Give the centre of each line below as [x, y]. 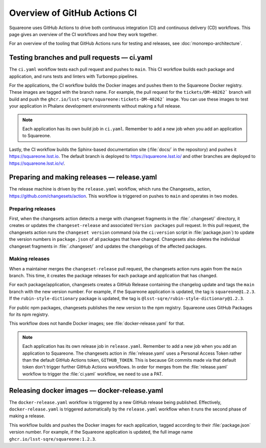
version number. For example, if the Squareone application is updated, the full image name [101, 432]
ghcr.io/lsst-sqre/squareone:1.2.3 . [53, 439]
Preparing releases [33, 209]
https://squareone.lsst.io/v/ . [37, 163]
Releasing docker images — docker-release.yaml [86, 391]
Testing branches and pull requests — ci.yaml [81, 57]
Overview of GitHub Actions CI [73, 13]
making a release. [27, 416]
